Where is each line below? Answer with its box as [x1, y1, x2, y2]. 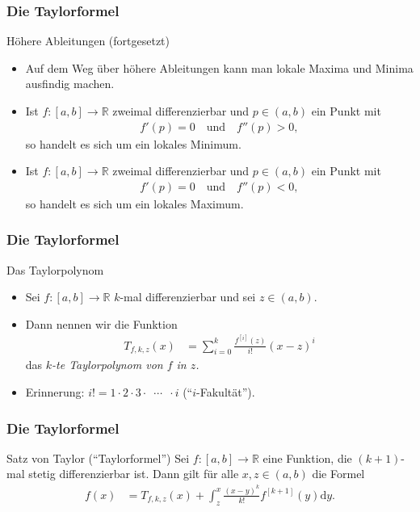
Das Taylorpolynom [6, 261, 104, 278]
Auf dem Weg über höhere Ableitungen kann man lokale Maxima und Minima [25, 59, 414, 76]
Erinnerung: [25, 384, 85, 401]
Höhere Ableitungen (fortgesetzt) [6, 32, 170, 49]
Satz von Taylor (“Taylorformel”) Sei [6, 449, 190, 466]
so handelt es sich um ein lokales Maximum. [25, 195, 244, 212]
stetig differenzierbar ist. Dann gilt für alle [28, 465, 239, 482]
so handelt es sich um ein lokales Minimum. [25, 135, 241, 152]
